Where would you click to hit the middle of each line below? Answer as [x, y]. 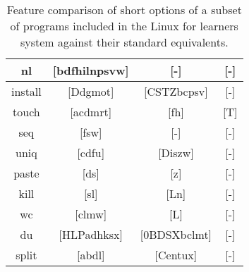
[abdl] [91, 255]
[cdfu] [91, 153]
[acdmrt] [91, 112]
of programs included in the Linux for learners [124, 26]
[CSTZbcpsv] [176, 91]
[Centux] [176, 255]
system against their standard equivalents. [124, 42]
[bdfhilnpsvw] [91, 70]
